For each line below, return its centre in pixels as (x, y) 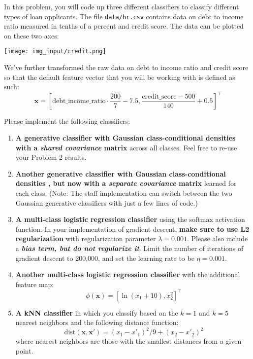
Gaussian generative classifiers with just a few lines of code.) (107, 202)
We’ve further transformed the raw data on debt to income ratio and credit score (126, 67)
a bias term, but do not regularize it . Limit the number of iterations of (129, 248)
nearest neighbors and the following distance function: (97, 322)
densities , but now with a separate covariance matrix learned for (126, 183)
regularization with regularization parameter (86, 238)
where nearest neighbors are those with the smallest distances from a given (128, 341)
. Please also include (217, 238)
